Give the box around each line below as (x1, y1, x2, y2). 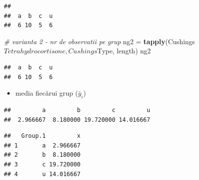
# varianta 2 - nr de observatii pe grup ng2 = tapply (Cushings (4, 36, 195, 46)
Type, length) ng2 (97, 46, 151, 56)
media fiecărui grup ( (15, 88, 78, 98)
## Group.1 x (4, 132, 81, 140)
